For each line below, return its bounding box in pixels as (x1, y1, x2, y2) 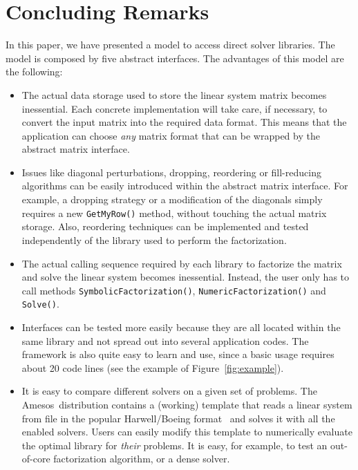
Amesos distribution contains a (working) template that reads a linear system (21, 397, 352, 411)
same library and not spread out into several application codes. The (21, 333, 309, 348)
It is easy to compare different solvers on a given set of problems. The (21, 384, 317, 398)
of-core (21, 451, 50, 466)
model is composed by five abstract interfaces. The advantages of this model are (6, 50, 344, 65)
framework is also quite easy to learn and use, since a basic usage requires (21, 347, 335, 361)
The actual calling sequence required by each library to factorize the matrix (21, 256, 342, 270)
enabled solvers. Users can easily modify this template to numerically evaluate (21, 424, 352, 439)
